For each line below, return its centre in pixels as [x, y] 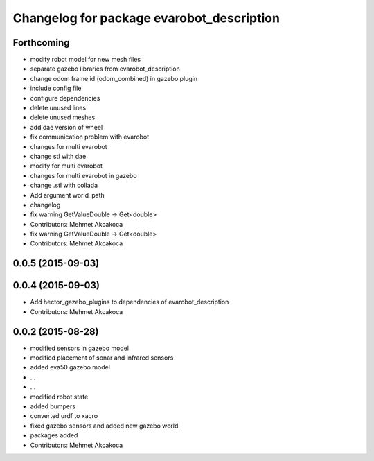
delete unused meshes [63, 117]
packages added [54, 435]
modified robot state [59, 397]
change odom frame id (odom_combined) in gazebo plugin [114, 78]
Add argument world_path [68, 195]
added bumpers [53, 406]
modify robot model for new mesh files [86, 60]
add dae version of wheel [66, 127]
